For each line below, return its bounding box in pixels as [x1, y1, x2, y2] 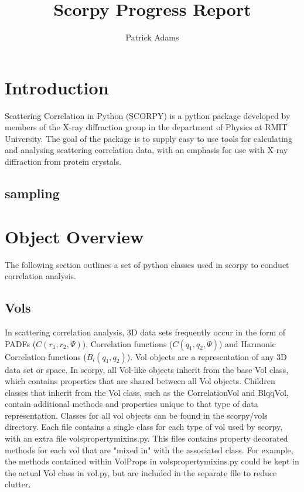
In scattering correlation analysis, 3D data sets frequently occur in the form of [5, 325, 286, 338]
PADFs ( [5, 337, 36, 350]
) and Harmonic [218, 337, 276, 350]
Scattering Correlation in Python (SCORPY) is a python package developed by [5, 109, 291, 121]
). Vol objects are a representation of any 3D [127, 350, 287, 362]
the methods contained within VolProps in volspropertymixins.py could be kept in [5, 455, 299, 467]
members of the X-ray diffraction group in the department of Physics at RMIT [5, 121, 288, 133]
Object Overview [5, 224, 144, 248]
